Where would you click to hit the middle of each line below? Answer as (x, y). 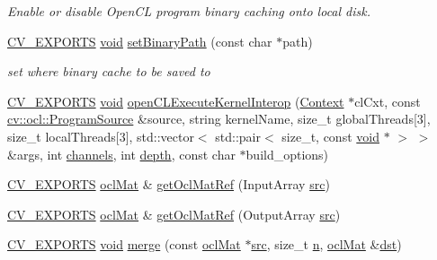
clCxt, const (388, 101)
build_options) (287, 154)
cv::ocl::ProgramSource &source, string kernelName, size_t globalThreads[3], (219, 119)
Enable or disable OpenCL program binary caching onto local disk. (189, 11)
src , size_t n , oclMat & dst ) (326, 244)
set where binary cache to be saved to (109, 71)
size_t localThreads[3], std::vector (101, 136)
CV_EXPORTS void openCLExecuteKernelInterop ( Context (176, 101)
